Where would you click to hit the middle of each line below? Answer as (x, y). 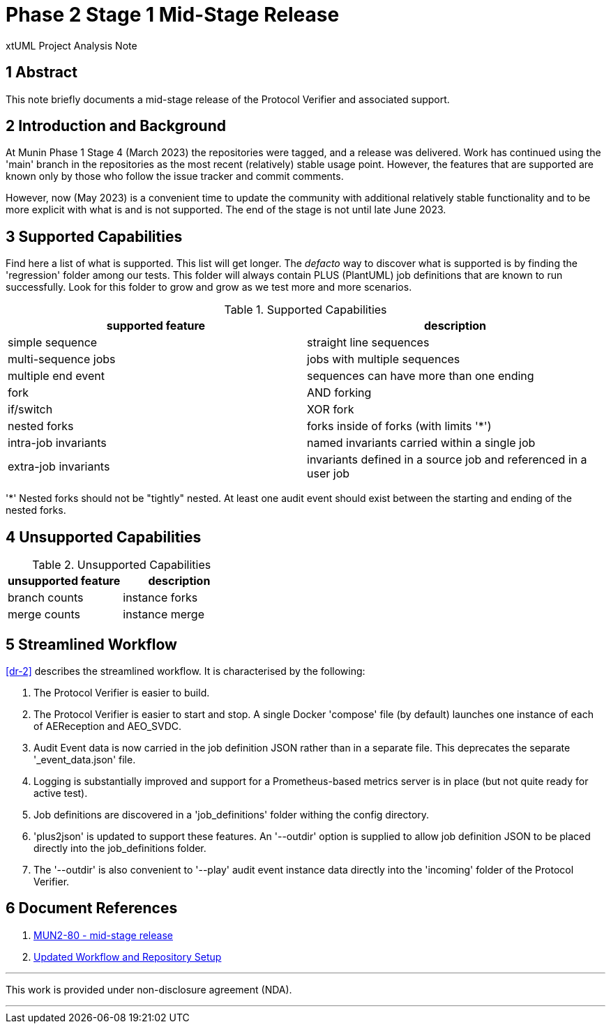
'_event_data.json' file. (85, 759)
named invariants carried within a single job (421, 443)
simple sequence (53, 343)
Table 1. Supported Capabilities (305, 310)
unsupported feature (64, 581)
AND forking (339, 393)
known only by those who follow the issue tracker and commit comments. (175, 176)
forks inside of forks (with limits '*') (399, 426)
